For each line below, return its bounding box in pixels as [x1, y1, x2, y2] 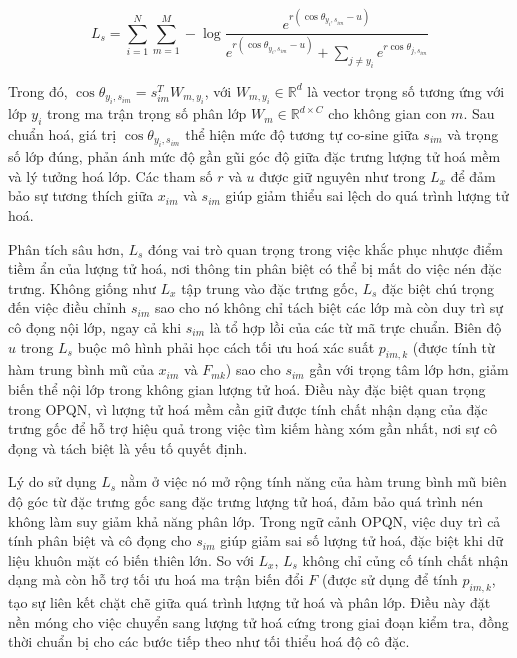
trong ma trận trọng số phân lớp [47, 103, 247, 124]
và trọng [447, 123, 499, 144]
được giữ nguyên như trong [259, 165, 426, 186]
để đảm [450, 165, 496, 186]
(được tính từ [412, 336, 495, 357]
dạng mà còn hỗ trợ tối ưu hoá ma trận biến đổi [8, 569, 304, 590]
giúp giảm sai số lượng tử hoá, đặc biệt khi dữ [220, 530, 504, 551]
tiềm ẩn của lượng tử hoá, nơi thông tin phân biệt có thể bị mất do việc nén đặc [8, 258, 502, 279]
